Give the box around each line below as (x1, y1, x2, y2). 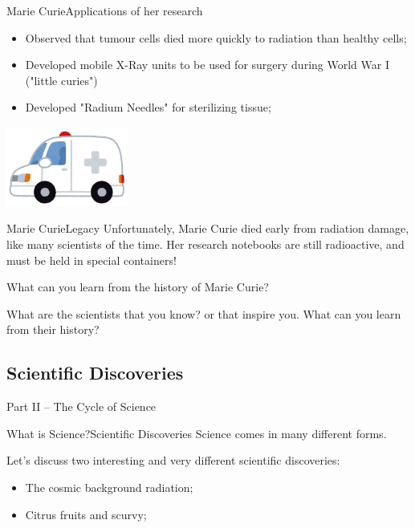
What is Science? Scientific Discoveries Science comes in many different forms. (6, 424, 387, 441)
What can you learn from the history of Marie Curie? (6, 278, 269, 295)
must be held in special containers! (6, 251, 177, 268)
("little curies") (25, 71, 98, 88)
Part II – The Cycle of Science (6, 398, 157, 415)
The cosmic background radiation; (25, 478, 193, 495)
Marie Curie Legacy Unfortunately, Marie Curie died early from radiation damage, (6, 220, 409, 237)
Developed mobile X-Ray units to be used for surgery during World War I (25, 56, 389, 73)
